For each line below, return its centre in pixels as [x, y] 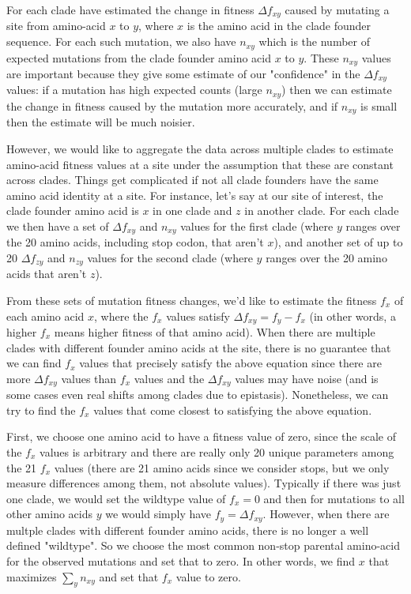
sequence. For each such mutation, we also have [121, 41]
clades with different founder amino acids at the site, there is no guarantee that [199, 347]
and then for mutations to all [334, 498]
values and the [169, 378]
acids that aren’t [47, 274]
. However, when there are [326, 514]
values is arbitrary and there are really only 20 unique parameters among [217, 452]
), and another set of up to [338, 242]
